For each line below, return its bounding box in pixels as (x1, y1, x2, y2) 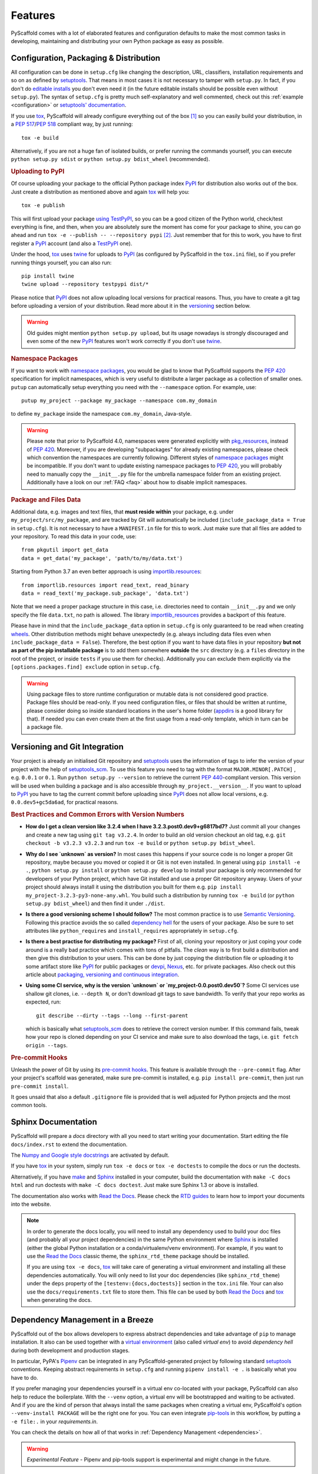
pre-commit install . (11, 1083, 69, 1090)
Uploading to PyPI (11, 167, 65, 176)
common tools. (11, 1101, 47, 1108)
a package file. (26, 723, 63, 731)
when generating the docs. (26, 1296, 92, 1303)
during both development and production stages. (11, 1347, 130, 1354)
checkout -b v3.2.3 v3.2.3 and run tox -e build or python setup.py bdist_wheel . (25, 840, 256, 847)
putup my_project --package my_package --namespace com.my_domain (21, 397, 217, 404)
